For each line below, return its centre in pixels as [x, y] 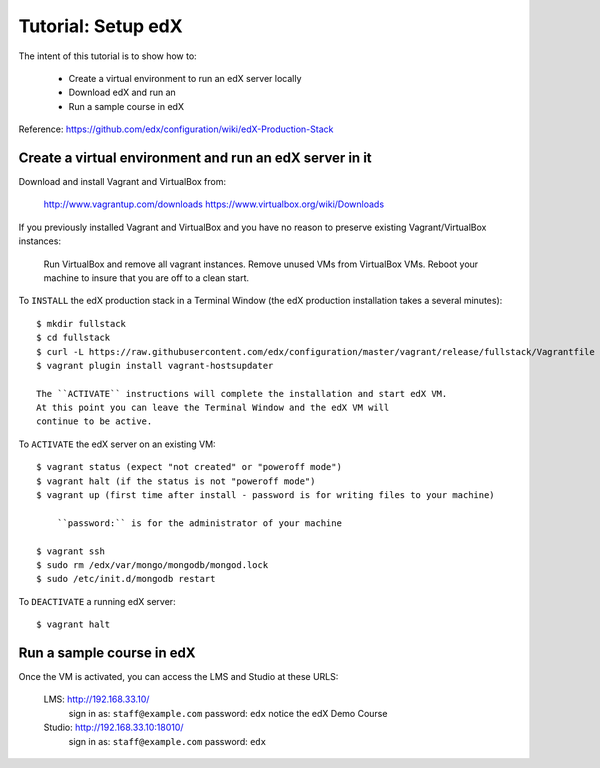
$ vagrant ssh [70, 551]
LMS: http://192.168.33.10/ [96, 699]
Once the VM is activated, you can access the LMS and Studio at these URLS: [178, 677]
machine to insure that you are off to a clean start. [146, 277]
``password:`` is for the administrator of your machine [199, 523]
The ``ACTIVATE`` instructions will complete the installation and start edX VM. [242, 393]
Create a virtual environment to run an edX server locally [185, 78]
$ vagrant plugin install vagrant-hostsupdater [155, 365]
